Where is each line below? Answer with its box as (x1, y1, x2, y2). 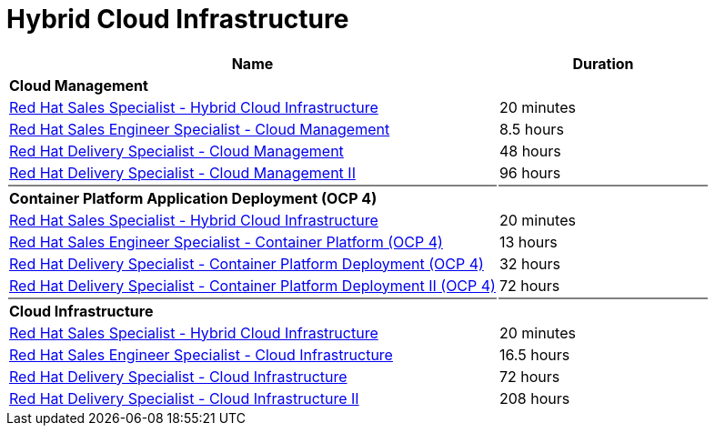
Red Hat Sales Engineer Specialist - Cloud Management (9, 119, 390, 138)
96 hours (498, 163, 561, 182)
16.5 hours (498, 345, 570, 364)
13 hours (498, 232, 558, 251)
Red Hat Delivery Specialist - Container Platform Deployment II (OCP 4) (9, 276, 496, 295)
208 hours (498, 388, 570, 408)
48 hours (498, 141, 561, 160)
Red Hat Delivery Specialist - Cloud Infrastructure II (9, 388, 359, 408)
